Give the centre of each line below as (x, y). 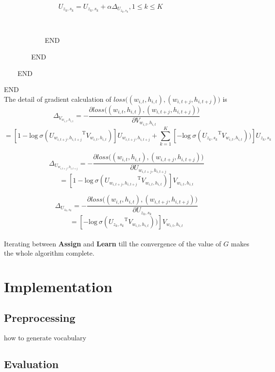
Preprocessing (40, 317)
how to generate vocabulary (45, 338)
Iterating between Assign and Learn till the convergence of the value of (113, 243)
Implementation (58, 287)
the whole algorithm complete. (49, 253)
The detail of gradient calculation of (58, 99)
